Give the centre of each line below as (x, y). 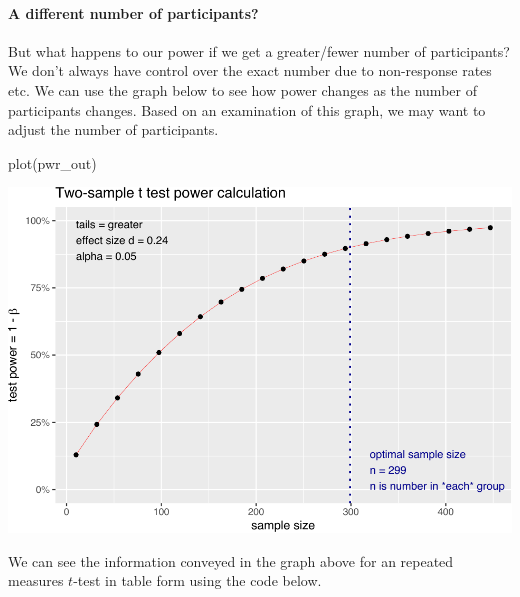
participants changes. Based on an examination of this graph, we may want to (247, 109)
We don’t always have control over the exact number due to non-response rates (250, 70)
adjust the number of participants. (113, 129)
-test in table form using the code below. (197, 580)
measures (36, 580)
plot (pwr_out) (52, 162)
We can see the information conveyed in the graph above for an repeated (231, 560)
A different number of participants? (133, 12)
